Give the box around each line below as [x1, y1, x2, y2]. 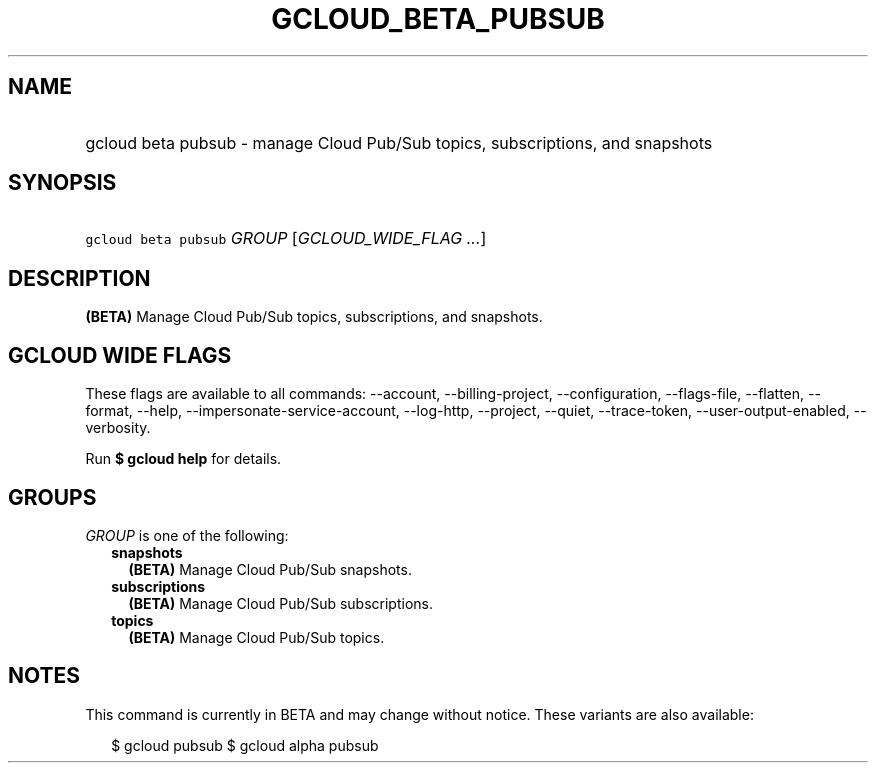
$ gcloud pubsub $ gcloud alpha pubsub [111, 736, 379, 754]
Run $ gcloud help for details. [85, 450, 282, 468]
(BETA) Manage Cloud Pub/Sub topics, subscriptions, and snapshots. [85, 308, 543, 326]
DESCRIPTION [8, 265, 151, 291]
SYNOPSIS [8, 170, 117, 196]
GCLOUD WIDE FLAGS [8, 342, 232, 368]
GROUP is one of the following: [85, 526, 289, 544]
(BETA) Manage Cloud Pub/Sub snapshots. [128, 560, 412, 578]
